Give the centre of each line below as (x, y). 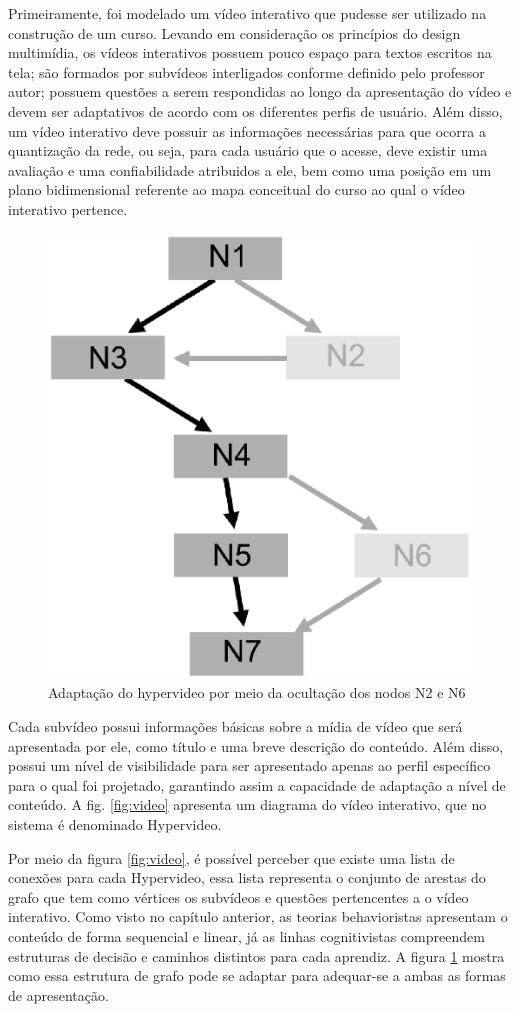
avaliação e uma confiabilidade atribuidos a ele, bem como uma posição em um (250, 169)
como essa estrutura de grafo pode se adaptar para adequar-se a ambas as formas (257, 975)
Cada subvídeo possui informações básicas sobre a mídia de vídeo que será (235, 726)
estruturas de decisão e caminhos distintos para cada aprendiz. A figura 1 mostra (256, 955)
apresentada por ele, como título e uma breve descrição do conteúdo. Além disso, (256, 745)
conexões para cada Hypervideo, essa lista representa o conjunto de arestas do (247, 877)
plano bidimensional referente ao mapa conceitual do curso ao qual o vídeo (236, 189)
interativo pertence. (68, 208)
